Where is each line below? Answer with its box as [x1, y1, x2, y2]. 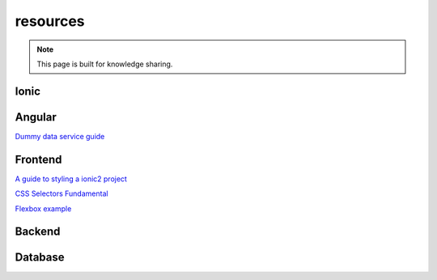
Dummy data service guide [15, 131, 105, 141]
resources [15, 12, 85, 30]
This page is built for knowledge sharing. [36, 59, 173, 69]
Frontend [15, 152, 62, 166]
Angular [15, 110, 57, 124]
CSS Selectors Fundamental [15, 189, 108, 198]
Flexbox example [15, 203, 72, 214]
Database [15, 251, 65, 265]
